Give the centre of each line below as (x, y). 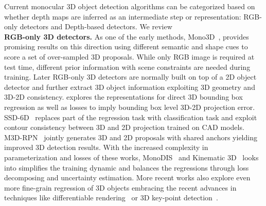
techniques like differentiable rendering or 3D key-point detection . (111, 198)
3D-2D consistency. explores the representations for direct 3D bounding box (123, 97)
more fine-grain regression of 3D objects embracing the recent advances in (120, 187)
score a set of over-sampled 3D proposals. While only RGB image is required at (129, 56)
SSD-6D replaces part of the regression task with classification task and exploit (131, 117)
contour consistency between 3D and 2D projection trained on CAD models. (124, 127)
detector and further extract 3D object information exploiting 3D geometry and (130, 87)
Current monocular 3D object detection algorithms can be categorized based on (130, 6)
